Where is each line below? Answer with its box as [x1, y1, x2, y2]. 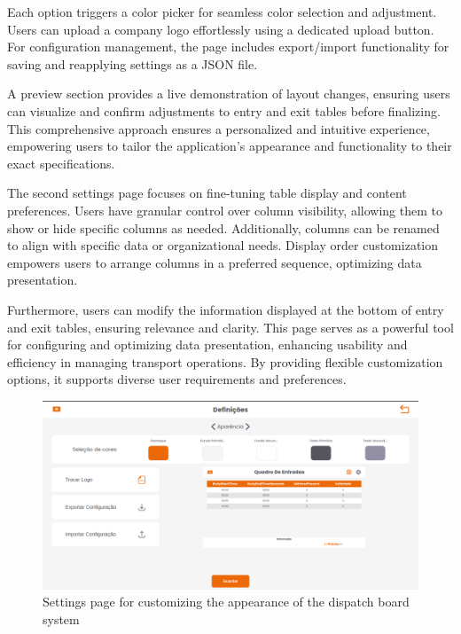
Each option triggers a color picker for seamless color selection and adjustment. [7, 3, 437, 20]
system [43, 609, 80, 628]
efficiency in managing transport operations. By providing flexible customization [7, 352, 443, 371]
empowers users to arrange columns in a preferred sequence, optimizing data [7, 253, 422, 271]
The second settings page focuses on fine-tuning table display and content [7, 184, 407, 202]
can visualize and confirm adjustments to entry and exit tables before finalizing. [7, 101, 441, 120]
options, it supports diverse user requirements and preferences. [7, 370, 347, 388]
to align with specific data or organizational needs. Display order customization [7, 236, 439, 254]
